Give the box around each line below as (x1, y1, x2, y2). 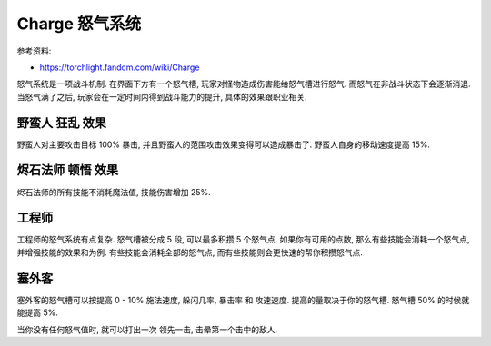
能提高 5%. (16, 307, 59, 318)
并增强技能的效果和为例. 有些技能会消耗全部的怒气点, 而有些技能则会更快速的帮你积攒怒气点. (16, 246, 363, 258)
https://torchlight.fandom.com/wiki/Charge (39, 62, 200, 73)
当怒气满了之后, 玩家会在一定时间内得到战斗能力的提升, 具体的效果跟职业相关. (16, 91, 307, 102)
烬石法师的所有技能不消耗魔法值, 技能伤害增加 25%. (16, 186, 211, 197)
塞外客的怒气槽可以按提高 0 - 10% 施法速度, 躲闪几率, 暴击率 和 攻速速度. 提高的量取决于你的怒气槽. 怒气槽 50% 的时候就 (16, 294, 470, 305)
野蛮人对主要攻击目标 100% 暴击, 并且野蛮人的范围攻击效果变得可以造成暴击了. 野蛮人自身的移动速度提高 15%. (16, 139, 431, 150)
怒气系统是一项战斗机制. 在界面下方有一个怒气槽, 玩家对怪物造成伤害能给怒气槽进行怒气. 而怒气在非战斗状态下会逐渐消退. (16, 78, 471, 90)
